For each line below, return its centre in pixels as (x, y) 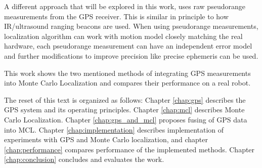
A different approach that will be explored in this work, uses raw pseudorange (125, 6)
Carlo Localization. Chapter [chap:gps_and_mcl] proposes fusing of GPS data (126, 119)
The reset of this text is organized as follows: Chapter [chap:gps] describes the (125, 99)
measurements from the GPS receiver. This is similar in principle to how (116, 16)
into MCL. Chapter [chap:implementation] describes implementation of (114, 129)
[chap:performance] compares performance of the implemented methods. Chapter (129, 149)
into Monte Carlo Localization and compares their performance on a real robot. (127, 83)
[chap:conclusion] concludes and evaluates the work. (84, 159)
